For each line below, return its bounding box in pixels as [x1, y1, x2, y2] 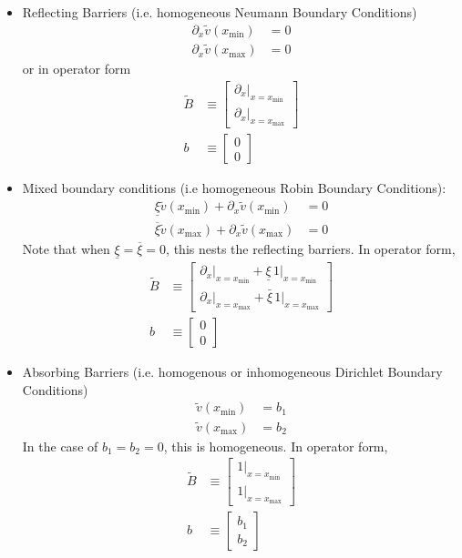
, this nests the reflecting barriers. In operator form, [166, 238, 456, 258]
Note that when [22, 238, 110, 258]
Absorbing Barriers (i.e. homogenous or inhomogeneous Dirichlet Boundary [22, 362, 443, 380]
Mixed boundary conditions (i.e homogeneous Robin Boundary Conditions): [22, 178, 447, 198]
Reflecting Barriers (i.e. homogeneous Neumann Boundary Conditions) [22, 3, 417, 21]
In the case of [22, 436, 98, 455]
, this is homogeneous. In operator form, [163, 436, 388, 455]
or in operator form [22, 59, 131, 78]
